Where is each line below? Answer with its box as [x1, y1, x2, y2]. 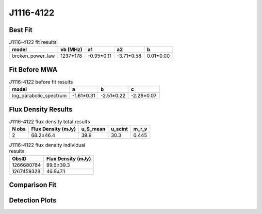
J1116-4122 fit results [9, 39, 57, 46]
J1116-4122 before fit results [9, 79, 73, 85]
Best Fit [9, 26, 33, 34]
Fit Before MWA [9, 66, 58, 74]
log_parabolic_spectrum [12, 92, 67, 99]
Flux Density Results [9, 105, 73, 114]
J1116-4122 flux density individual [9, 142, 85, 148]
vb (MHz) [60, 46, 82, 53]
